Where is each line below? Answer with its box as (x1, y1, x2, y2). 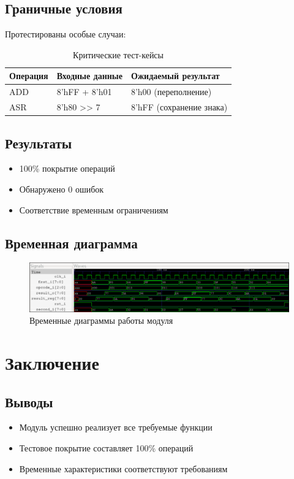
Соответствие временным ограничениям (19, 203, 168, 216)
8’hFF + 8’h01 (56, 85, 112, 98)
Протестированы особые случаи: (5, 28, 126, 40)
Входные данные (56, 69, 123, 82)
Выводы (5, 392, 53, 411)
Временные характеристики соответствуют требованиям (19, 462, 228, 475)
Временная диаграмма (5, 233, 138, 252)
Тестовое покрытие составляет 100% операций (19, 442, 194, 454)
